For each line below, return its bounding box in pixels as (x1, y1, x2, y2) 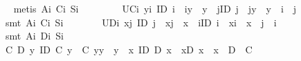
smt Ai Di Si (5, 28, 64, 43)
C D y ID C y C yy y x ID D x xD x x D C (5, 42, 253, 56)
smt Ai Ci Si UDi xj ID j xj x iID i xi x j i (5, 15, 277, 29)
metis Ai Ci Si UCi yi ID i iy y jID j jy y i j (13, 1, 297, 15)
